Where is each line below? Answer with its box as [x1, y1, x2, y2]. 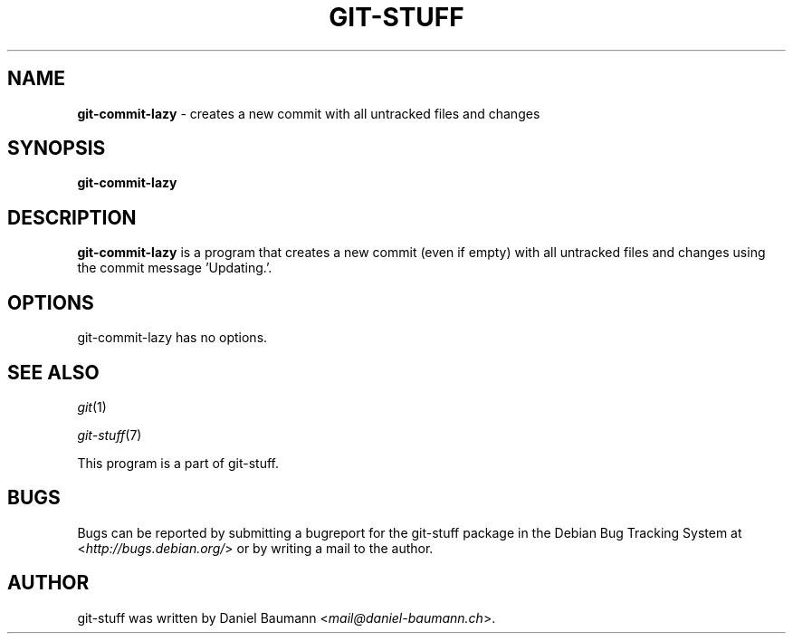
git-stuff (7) [77, 426, 142, 443]
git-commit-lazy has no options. [77, 330, 268, 346]
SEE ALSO [7, 360, 100, 384]
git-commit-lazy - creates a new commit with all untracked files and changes [77, 105, 540, 121]
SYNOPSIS [7, 137, 106, 160]
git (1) [77, 398, 107, 415]
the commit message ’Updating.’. [77, 260, 272, 276]
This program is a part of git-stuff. [77, 454, 279, 471]
